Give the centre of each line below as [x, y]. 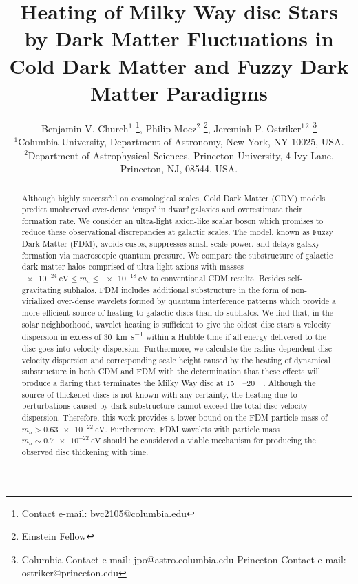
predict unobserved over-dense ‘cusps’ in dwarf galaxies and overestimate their [162, 209]
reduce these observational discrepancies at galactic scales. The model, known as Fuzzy [177, 232]
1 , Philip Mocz [166, 127]
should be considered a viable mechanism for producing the [210, 440]
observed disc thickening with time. [85, 451]
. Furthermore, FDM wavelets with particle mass [192, 429]
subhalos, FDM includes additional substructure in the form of [176, 289]
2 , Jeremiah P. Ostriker [252, 127]
